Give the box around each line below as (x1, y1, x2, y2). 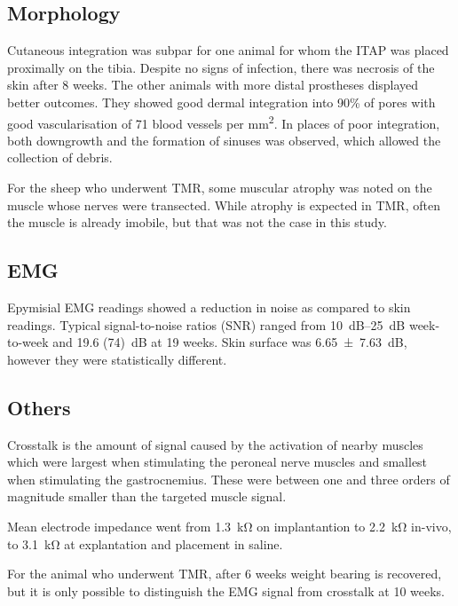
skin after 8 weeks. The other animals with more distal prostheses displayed (7, 75, 419, 94)
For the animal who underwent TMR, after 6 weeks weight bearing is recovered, (7, 564, 442, 583)
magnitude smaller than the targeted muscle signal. (7, 487, 287, 506)
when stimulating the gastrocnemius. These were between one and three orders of (7, 469, 450, 488)
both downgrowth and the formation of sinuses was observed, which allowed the (7, 130, 441, 149)
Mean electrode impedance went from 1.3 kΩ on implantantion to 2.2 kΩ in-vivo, (7, 516, 452, 535)
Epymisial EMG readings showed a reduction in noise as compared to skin (7, 298, 411, 316)
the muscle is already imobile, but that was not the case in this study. (7, 213, 387, 232)
